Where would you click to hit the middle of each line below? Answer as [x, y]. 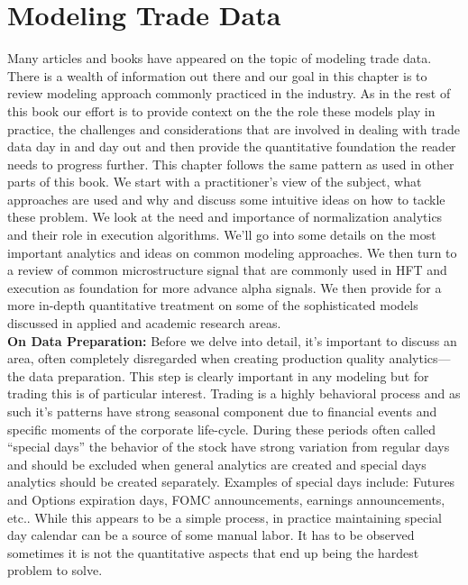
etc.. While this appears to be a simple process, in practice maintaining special [225, 517]
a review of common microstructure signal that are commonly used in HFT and [227, 270]
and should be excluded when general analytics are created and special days [217, 464]
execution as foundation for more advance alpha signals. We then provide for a [225, 287]
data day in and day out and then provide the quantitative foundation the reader [232, 146]
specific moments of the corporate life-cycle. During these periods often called [222, 429]
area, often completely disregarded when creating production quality [196, 358]
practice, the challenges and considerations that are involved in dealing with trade [234, 128]
